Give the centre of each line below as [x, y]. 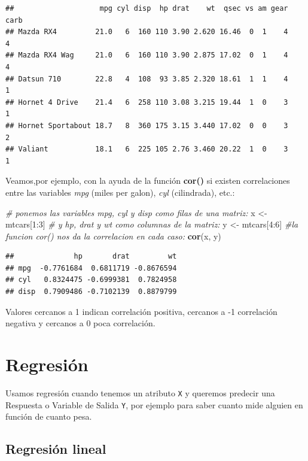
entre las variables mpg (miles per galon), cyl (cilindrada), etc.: [120, 192]
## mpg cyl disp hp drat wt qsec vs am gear [147, 8]
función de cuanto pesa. [49, 416]
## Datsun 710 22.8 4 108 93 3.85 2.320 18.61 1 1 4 [147, 79]
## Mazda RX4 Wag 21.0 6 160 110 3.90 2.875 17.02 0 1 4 [147, 55]
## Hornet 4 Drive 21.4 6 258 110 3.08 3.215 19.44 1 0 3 [147, 102]
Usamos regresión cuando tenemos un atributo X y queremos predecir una [140, 392]
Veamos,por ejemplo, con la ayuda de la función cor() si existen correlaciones [148, 181]
